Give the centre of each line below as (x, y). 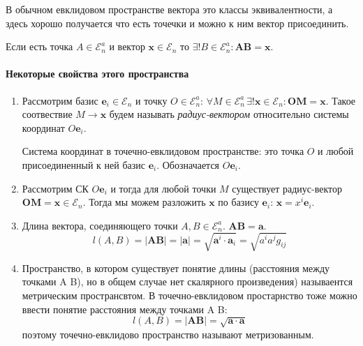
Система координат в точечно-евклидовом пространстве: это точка (163, 151)
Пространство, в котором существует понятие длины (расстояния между (176, 268)
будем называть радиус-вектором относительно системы (229, 114)
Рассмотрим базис (60, 100)
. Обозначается (188, 164)
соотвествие (47, 114)
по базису (238, 202)
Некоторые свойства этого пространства (97, 74)
